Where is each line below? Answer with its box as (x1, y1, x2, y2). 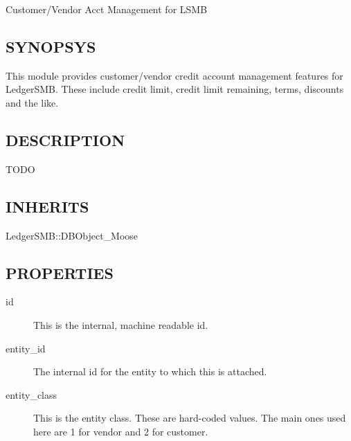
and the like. (6, 95, 59, 109)
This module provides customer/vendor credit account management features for (6, 68, 343, 82)
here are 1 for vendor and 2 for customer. (33, 424, 208, 438)
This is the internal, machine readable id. (33, 317, 208, 332)
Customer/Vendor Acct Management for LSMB (6, 2, 208, 16)
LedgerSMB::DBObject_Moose (6, 228, 138, 242)
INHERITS (6, 195, 89, 217)
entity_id (6, 341, 46, 355)
